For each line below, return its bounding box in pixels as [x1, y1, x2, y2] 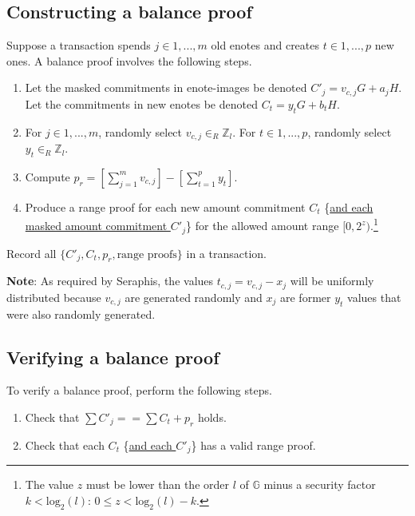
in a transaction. [186, 244, 267, 261]
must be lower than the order [85, 476, 229, 493]
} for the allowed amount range [186, 217, 339, 234]
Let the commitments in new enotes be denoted [25, 95, 258, 112]
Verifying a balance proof [6, 344, 219, 369]
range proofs [117, 248, 177, 260]
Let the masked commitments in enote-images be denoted [25, 79, 307, 96]
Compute [25, 168, 70, 185]
